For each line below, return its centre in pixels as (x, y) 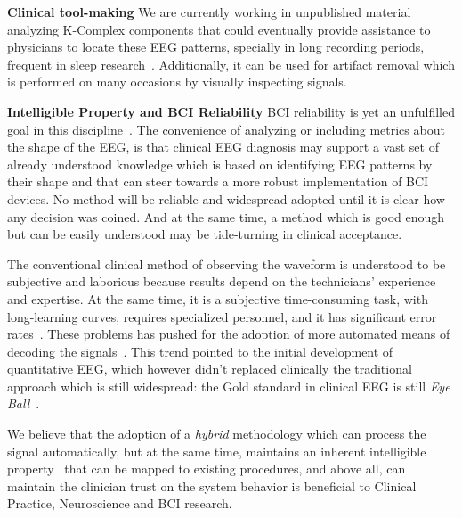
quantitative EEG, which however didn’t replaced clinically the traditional (210, 369)
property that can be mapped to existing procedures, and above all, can (207, 469)
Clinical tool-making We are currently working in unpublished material (209, 12)
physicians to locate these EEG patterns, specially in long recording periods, (216, 47)
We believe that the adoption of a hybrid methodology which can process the (217, 434)
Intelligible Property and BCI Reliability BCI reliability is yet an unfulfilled (231, 111)
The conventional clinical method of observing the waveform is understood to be (227, 263)
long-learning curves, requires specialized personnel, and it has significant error (222, 316)
